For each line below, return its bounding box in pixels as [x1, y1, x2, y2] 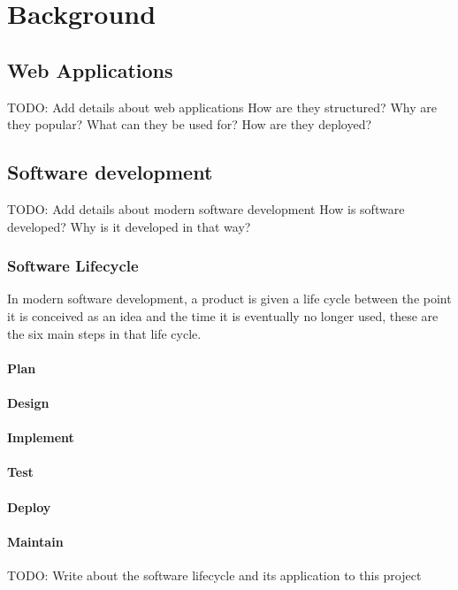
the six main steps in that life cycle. [7, 324, 202, 342]
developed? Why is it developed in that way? [7, 217, 251, 235]
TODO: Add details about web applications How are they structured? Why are [7, 97, 437, 116]
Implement [7, 428, 74, 447]
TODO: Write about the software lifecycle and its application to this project [7, 565, 422, 584]
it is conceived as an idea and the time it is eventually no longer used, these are [7, 306, 439, 325]
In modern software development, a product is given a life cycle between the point [7, 289, 452, 308]
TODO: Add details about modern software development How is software [7, 199, 405, 218]
